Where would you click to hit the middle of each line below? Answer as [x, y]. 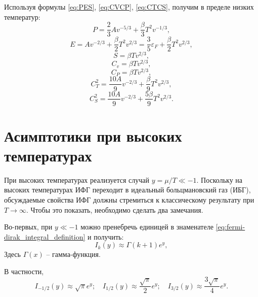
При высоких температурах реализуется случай [77, 179]
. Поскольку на [220, 179]
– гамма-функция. [73, 254]
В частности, [24, 271]
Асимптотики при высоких [93, 135]
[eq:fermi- [230, 227]
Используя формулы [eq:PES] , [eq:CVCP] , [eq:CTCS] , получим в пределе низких [129, 7]
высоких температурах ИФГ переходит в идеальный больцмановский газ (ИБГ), [127, 190]
